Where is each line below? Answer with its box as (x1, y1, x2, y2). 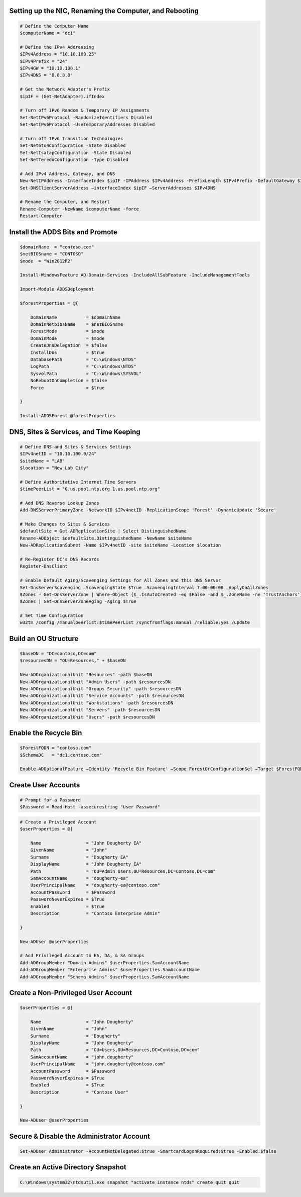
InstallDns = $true (30, 349, 105, 355)
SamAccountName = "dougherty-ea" (30, 875, 129, 881)
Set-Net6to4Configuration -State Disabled (20, 143, 126, 148)
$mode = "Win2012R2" (20, 258, 73, 264)
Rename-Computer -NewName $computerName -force (20, 206, 139, 212)
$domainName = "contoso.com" (20, 244, 94, 250)
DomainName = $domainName (30, 314, 120, 320)
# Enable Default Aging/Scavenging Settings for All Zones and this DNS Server (20, 578, 221, 583)
